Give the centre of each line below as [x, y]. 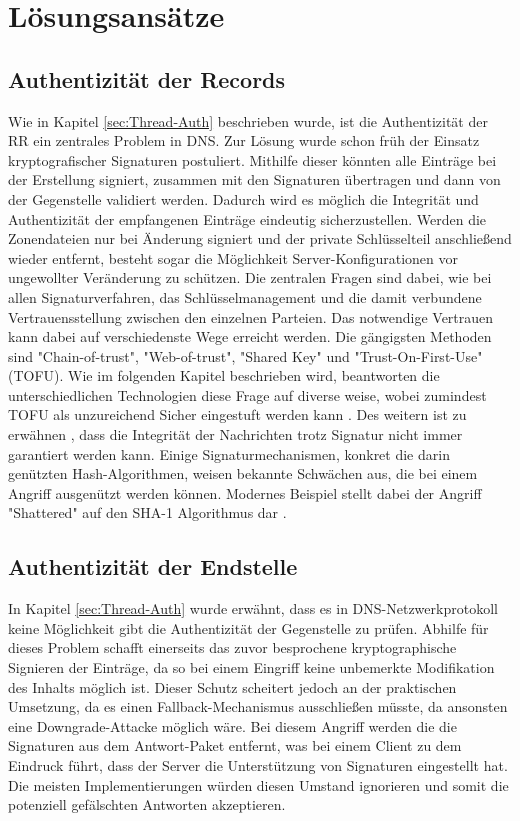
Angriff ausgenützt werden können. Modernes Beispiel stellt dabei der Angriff [245, 492]
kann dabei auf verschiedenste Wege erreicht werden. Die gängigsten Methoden [250, 336]
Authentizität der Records [147, 78]
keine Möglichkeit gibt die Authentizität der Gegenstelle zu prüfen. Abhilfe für [248, 627]
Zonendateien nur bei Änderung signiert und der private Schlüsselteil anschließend [260, 238]
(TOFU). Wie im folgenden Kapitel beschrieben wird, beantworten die [224, 375]
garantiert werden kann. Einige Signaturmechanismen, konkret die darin [229, 453]
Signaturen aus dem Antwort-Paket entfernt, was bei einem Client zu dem [235, 745]
